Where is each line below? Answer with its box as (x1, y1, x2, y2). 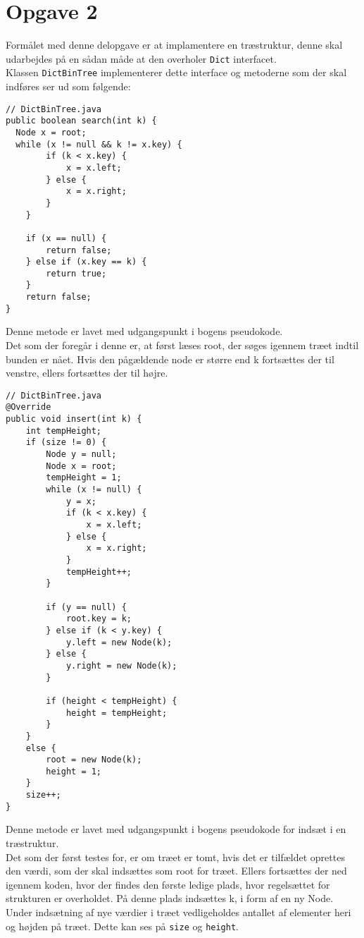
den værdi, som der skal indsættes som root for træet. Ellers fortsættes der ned (6, 863, 347, 878)
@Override (6, 402, 51, 413)
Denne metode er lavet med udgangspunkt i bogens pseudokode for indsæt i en (6, 822, 346, 836)
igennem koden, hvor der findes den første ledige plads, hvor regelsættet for (6, 877, 330, 891)
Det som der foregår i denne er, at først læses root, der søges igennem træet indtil (6, 338, 359, 353)
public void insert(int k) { (6, 414, 142, 425)
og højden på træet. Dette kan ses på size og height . (6, 918, 239, 933)
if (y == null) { (46, 602, 127, 612)
